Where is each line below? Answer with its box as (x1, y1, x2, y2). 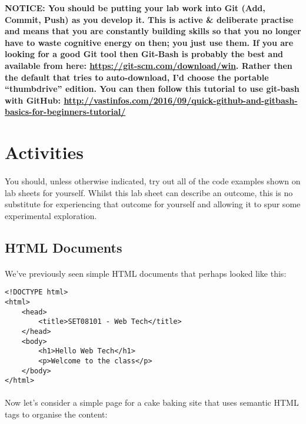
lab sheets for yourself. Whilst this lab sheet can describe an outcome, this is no (5, 186, 293, 198)
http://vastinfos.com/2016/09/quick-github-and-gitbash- (64, 94, 298, 106)
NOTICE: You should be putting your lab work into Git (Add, (5, 2, 265, 14)
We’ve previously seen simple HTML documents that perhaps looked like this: (5, 267, 287, 279)
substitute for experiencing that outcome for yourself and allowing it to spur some (5, 198, 301, 210)
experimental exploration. (5, 209, 97, 221)
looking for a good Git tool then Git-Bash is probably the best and (5, 48, 284, 60)
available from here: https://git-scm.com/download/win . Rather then (5, 59, 292, 71)
